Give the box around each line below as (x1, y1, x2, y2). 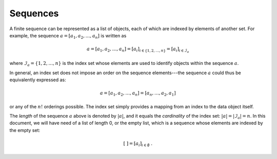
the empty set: (9, 127, 41, 133)
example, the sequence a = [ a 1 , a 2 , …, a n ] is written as (9, 32, 127, 40)
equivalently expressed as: (9, 77, 66, 83)
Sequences (9, 8, 59, 19)
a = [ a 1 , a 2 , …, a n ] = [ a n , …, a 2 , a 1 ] (100, 90, 176, 97)
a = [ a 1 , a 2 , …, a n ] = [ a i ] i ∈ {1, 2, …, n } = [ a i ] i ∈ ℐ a (86, 46, 189, 54)
